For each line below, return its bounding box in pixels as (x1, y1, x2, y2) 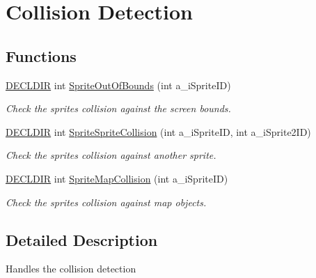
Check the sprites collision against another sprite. (6, 148, 216, 162)
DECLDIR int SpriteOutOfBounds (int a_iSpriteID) (6, 77, 231, 92)
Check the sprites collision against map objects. (6, 194, 207, 209)
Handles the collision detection (6, 261, 136, 276)
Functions (6, 45, 77, 66)
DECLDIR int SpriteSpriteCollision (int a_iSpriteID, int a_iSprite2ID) (6, 124, 311, 139)
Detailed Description (6, 229, 158, 250)
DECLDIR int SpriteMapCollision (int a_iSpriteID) (6, 171, 228, 185)
